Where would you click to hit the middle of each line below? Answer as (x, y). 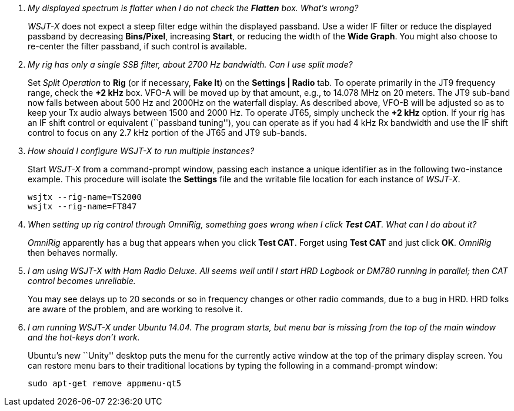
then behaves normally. (73, 253)
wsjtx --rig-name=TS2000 (85, 197)
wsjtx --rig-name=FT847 (82, 206)
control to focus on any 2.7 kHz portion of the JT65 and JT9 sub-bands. (167, 133)
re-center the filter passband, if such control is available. (137, 46)
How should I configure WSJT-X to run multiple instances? (141, 151)
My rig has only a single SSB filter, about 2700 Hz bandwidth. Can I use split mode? (190, 64)
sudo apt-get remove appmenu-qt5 (105, 383)
